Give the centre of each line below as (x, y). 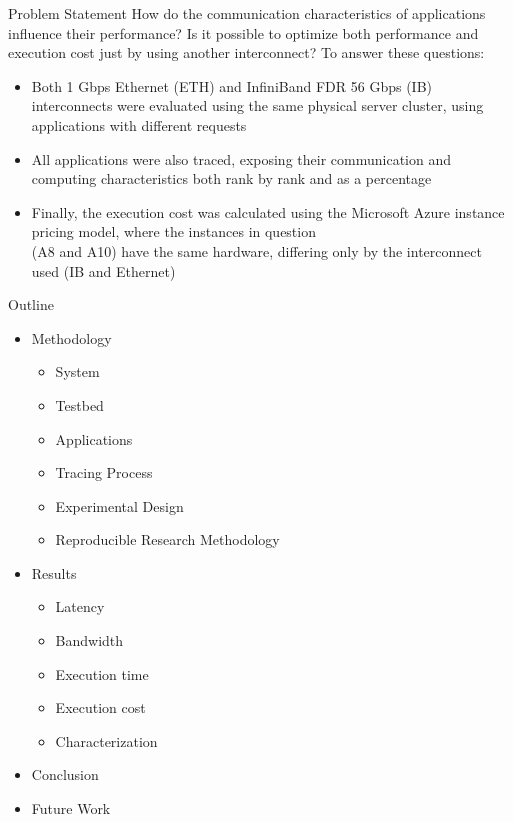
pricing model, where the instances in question (173, 231)
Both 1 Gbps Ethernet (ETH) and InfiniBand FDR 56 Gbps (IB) (231, 85)
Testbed (79, 404)
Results (54, 572)
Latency (80, 606)
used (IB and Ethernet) (103, 270)
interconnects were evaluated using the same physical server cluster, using (257, 105)
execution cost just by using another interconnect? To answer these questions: (246, 52)
